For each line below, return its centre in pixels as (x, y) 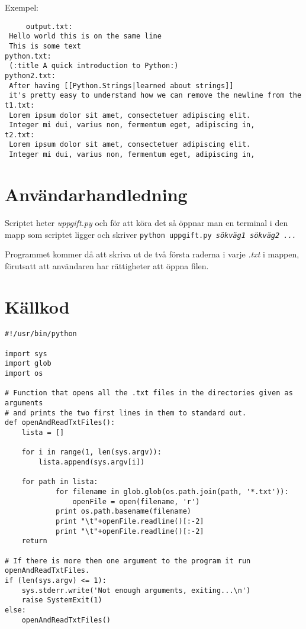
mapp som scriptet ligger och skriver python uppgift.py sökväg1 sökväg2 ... (151, 234)
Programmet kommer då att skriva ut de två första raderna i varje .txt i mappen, (152, 254)
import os (24, 374)
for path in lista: (60, 482)
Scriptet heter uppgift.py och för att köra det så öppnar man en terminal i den (146, 222)
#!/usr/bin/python (41, 334)
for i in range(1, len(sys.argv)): (91, 452)
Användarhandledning (96, 194)
